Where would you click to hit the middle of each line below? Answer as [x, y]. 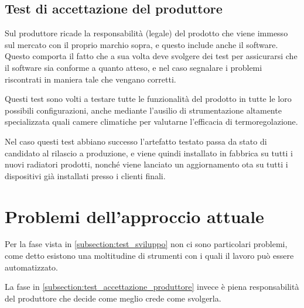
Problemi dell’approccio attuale [134, 216]
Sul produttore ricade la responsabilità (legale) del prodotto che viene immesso [146, 33]
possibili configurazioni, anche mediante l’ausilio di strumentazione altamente [143, 110]
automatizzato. [31, 267]
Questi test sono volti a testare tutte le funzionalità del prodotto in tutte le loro [148, 99]
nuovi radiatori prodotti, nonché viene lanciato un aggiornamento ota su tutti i [146, 164]
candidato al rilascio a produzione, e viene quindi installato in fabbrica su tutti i [149, 153]
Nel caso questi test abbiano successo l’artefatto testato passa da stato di [136, 141]
